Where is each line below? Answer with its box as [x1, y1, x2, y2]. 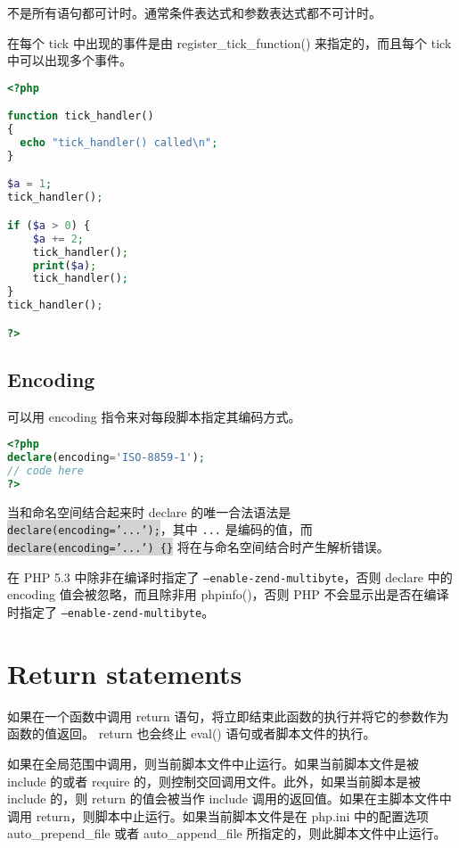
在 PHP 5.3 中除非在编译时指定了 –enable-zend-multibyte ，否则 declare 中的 [7, 567, 453, 586]
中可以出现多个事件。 [7, 51, 132, 70]
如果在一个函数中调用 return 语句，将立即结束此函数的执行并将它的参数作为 [7, 706, 449, 725]
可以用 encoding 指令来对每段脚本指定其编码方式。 [7, 407, 301, 425]
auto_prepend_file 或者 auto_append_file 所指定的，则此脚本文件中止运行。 [7, 824, 447, 843]
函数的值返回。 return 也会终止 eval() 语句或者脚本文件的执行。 [7, 724, 376, 743]
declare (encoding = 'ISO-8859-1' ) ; [7, 451, 205, 465]
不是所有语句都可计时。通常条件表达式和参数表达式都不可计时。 [7, 4, 381, 21]
